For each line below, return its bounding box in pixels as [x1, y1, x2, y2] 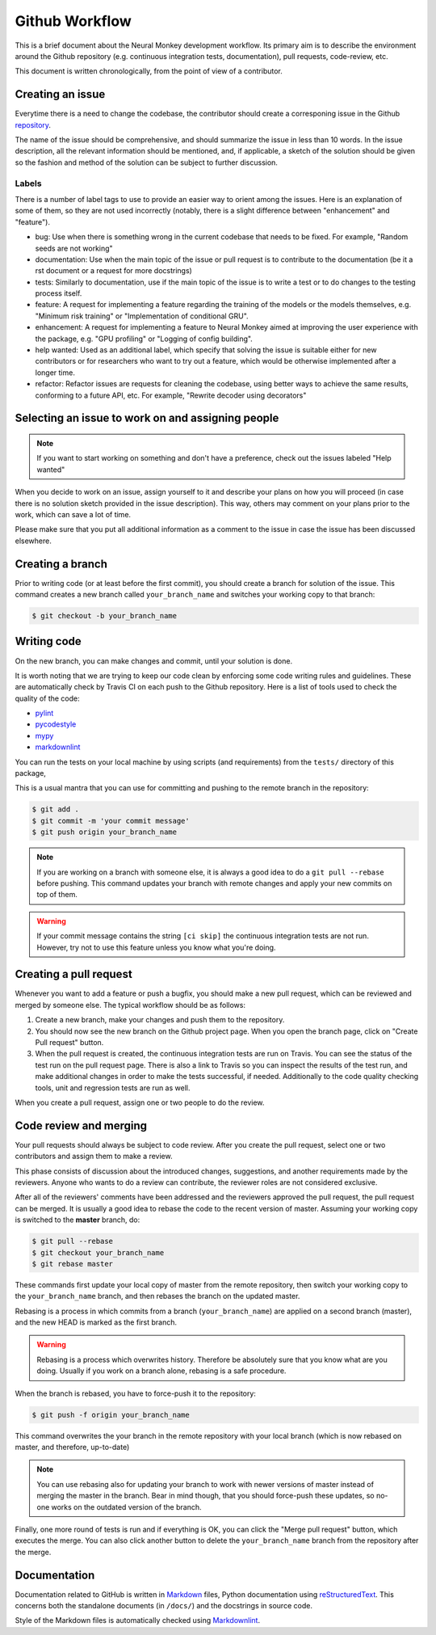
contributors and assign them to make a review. [15, 1152, 173, 1161]
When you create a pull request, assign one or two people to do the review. [15, 1098, 265, 1107]
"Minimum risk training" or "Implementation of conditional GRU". [35, 311, 249, 321]
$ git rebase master [31, 1259, 113, 1268]
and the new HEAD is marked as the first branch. [15, 1317, 178, 1327]
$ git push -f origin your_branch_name [31, 1410, 190, 1419]
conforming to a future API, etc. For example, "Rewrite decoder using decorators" [35, 390, 307, 400]
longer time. [35, 368, 76, 377]
